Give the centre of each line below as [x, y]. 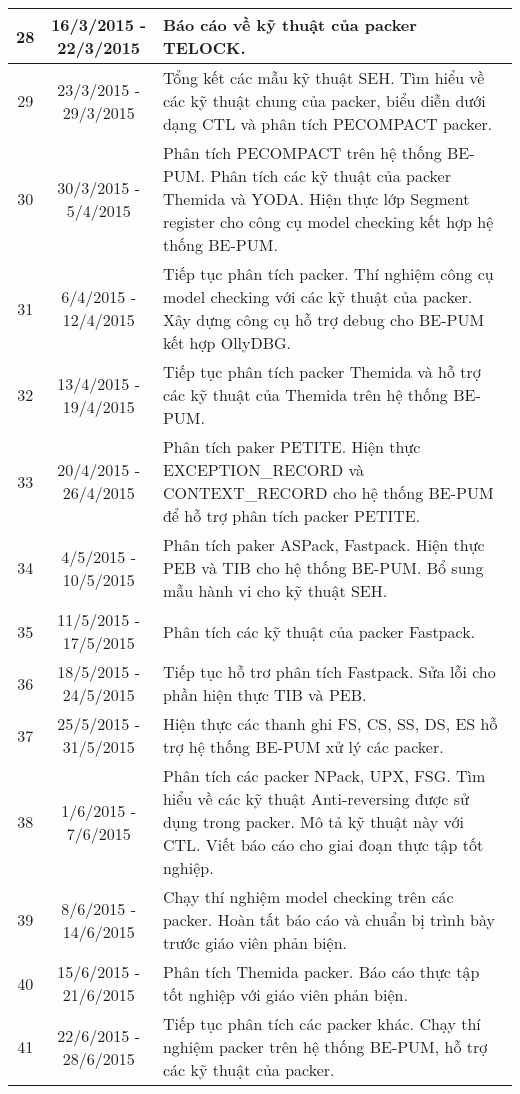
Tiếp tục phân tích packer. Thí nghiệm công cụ [328, 273]
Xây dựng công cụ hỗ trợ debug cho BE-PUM [323, 319]
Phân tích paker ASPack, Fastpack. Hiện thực [323, 544]
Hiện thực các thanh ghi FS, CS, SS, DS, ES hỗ [330, 723]
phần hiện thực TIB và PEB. [264, 694]
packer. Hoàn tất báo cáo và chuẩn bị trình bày [329, 919]
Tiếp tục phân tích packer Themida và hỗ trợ [321, 371]
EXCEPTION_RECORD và [263, 469]
